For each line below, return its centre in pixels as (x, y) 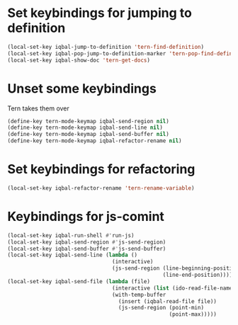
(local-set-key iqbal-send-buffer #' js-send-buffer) (87, 249)
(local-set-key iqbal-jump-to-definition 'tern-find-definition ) (106, 47)
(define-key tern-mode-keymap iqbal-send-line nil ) (85, 128)
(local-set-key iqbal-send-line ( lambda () (73, 255)
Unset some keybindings (82, 88)
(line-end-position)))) (198, 275)
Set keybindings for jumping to (100, 13)
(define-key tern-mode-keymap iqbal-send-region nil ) (89, 121)
